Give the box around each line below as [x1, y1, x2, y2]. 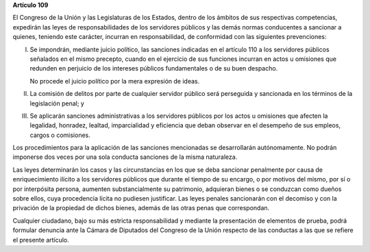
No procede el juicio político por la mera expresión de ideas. [29, 77, 200, 85]
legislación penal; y [29, 99, 85, 108]
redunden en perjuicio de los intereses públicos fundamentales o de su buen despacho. [29, 64, 278, 73]
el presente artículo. [12, 236, 70, 244]
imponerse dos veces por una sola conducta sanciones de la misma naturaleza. [12, 153, 238, 161]
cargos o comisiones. [29, 131, 90, 139]
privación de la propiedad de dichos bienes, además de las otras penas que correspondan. [12, 204, 270, 212]
